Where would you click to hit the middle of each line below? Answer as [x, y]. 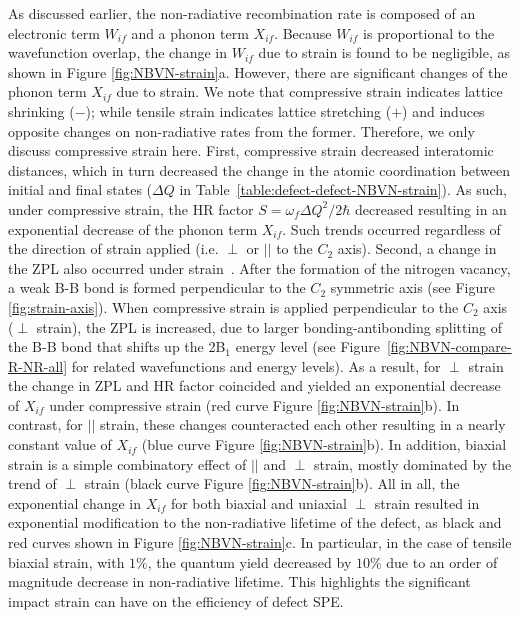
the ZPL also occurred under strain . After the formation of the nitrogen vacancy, [259, 267]
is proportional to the [429, 32]
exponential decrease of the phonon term [133, 228]
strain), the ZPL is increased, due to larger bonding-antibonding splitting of [269, 326]
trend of [32, 483]
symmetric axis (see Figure [412, 287]
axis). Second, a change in [417, 248]
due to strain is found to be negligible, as [384, 52]
